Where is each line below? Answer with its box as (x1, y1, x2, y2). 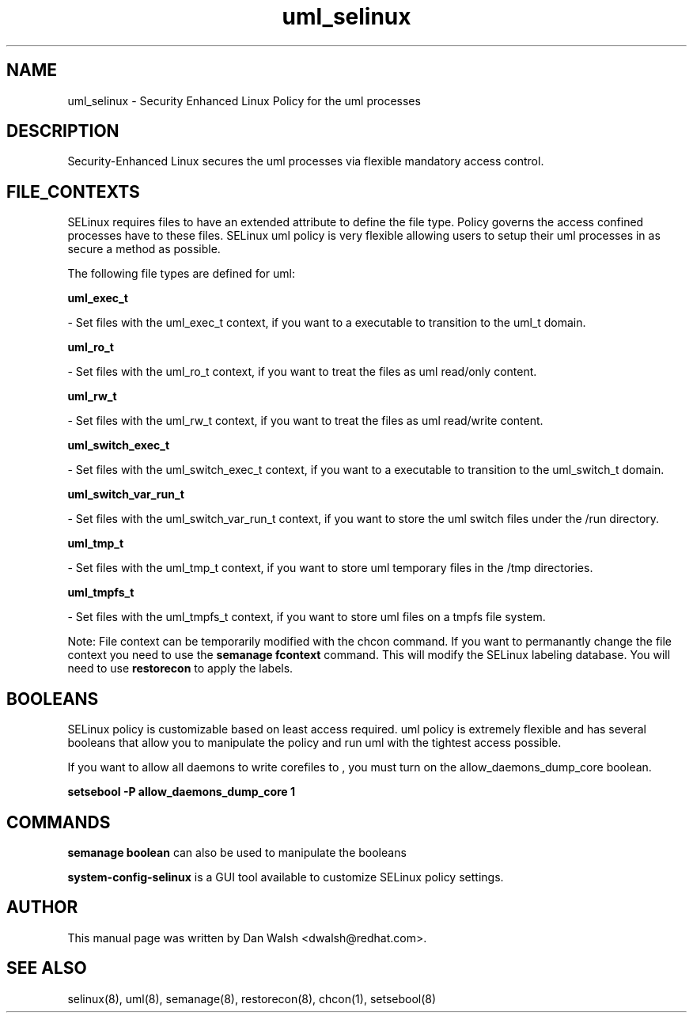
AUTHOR (6, 897, 78, 918)
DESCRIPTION (6, 121, 119, 142)
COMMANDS (6, 812, 111, 832)
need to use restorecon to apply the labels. (67, 661, 293, 676)
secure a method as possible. (67, 242, 221, 256)
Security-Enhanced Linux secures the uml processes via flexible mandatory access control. (67, 154, 544, 169)
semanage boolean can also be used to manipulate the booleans (67, 845, 407, 859)
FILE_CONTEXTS (6, 181, 140, 202)
